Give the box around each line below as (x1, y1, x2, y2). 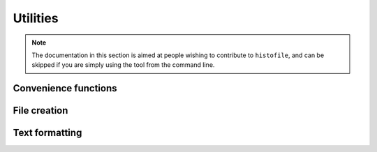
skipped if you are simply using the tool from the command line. (31, 61, 215, 69)
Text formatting (13, 127, 82, 139)
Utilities (13, 10, 59, 26)
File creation (13, 105, 68, 116)
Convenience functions (13, 82, 117, 94)
